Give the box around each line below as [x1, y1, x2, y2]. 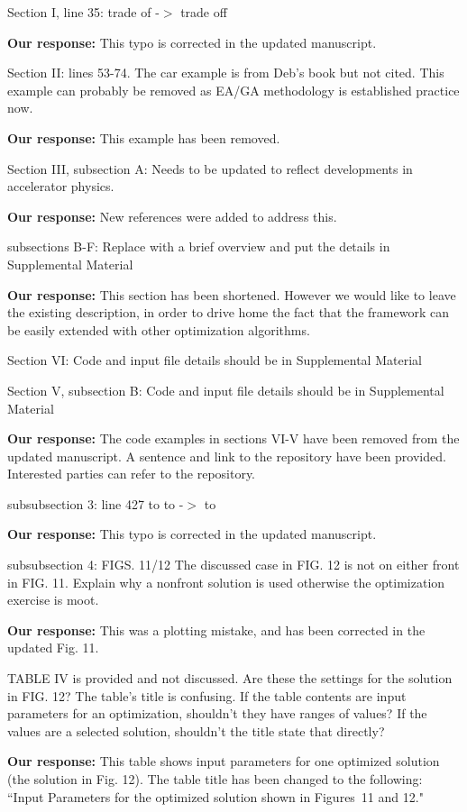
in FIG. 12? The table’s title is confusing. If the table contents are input [7, 686, 407, 705]
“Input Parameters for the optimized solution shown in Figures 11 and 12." [7, 787, 424, 806]
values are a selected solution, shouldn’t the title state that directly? [7, 721, 385, 740]
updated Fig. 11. [7, 638, 99, 657]
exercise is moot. [7, 590, 99, 609]
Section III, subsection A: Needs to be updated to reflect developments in [7, 159, 413, 178]
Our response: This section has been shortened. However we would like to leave [7, 285, 456, 304]
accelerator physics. [7, 177, 114, 196]
